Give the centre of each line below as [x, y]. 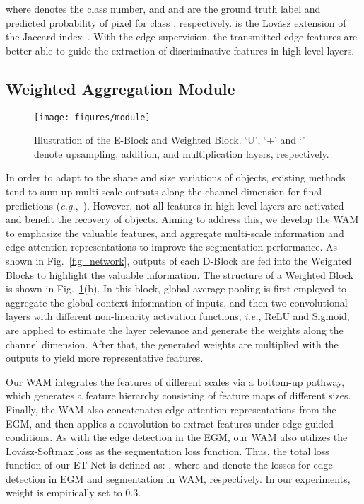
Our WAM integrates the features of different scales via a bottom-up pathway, [175, 381]
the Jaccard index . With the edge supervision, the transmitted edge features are [182, 36]
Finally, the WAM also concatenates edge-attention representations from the [171, 409]
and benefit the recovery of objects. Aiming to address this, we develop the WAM [182, 219]
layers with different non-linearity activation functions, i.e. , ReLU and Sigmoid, [178, 316]
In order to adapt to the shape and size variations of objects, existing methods [176, 177]
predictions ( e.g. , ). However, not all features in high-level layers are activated [175, 205]
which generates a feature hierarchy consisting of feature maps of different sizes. [178, 395]
